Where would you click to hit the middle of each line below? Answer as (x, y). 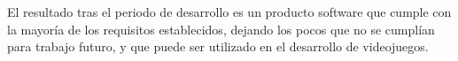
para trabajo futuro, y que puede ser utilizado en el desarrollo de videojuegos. (218, 46)
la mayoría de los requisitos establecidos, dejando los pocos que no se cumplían (221, 29)
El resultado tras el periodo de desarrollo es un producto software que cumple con (229, 11)
